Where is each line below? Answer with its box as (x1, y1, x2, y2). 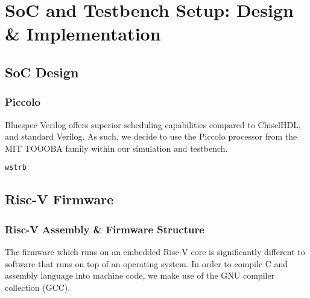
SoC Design (5, 62, 79, 81)
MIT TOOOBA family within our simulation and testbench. (5, 141, 228, 154)
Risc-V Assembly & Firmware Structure (5, 221, 204, 236)
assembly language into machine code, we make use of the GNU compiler (5, 269, 275, 282)
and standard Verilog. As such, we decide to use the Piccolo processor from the (5, 130, 297, 143)
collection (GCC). (5, 280, 71, 293)
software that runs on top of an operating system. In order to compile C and (5, 257, 288, 270)
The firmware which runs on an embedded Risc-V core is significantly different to (5, 245, 305, 258)
